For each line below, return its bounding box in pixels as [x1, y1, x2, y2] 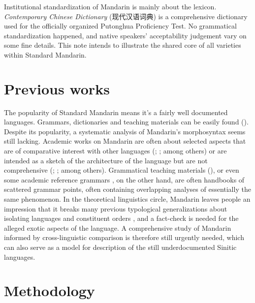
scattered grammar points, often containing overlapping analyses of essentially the [4, 184, 251, 194]
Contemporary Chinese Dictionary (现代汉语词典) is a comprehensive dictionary [4, 11, 248, 21]
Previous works [4, 78, 110, 98]
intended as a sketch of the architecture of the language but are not [4, 155, 208, 165]
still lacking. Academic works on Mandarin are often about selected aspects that [4, 136, 246, 146]
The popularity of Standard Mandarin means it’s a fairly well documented [4, 107, 228, 117]
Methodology [4, 280, 95, 301]
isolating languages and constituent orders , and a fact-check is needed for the [4, 213, 239, 223]
